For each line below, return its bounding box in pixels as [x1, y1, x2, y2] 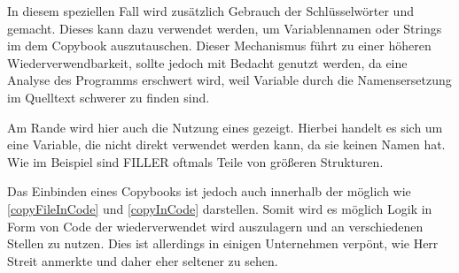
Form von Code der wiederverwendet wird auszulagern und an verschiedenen [7, 216, 424, 235]
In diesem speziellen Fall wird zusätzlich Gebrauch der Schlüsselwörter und [7, 2, 414, 19]
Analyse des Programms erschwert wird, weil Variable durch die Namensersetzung [7, 71, 452, 89]
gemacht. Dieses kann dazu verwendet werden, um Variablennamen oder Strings [7, 19, 442, 37]
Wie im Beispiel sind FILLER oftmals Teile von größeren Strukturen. [7, 152, 384, 171]
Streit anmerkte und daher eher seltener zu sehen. [7, 251, 278, 269]
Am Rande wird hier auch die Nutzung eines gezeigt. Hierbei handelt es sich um [7, 118, 443, 136]
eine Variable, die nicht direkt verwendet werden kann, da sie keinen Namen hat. [7, 135, 446, 154]
